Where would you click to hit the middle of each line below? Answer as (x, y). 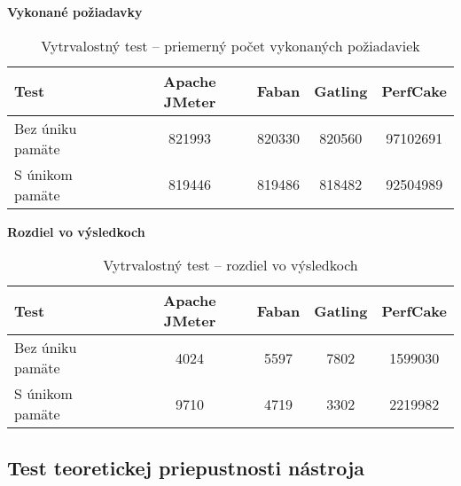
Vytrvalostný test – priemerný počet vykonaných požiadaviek (230, 45)
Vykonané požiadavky (75, 12)
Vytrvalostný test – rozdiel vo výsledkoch (230, 265)
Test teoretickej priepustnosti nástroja (186, 467)
